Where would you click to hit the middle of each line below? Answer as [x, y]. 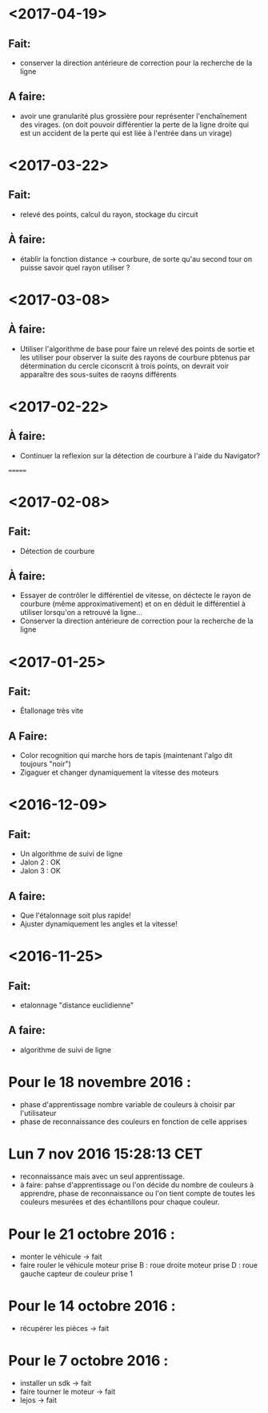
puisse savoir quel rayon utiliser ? [75, 267]
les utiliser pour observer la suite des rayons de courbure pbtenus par [135, 357]
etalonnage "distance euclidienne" [77, 1005]
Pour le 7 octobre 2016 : [88, 1360]
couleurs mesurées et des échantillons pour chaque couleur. [120, 1202]
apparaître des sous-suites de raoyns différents [98, 374]
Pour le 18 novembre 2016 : [100, 1083]
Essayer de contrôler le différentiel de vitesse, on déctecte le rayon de [135, 596]
